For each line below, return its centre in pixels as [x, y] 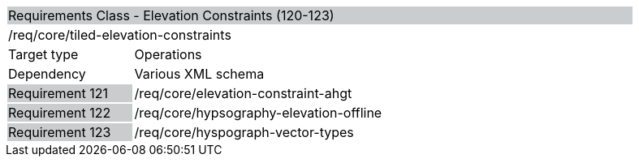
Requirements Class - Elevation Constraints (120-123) [171, 15]
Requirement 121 [58, 93]
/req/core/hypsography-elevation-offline [258, 113]
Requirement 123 [60, 132]
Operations [168, 54]
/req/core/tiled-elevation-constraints [120, 35]
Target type [43, 54]
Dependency [47, 74]
